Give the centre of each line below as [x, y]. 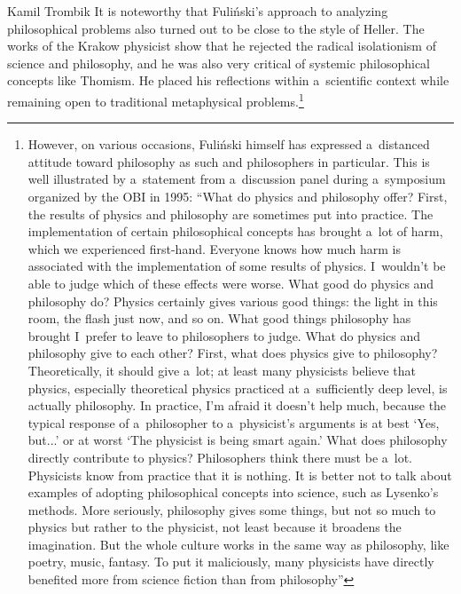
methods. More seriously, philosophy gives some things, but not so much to [232, 509]
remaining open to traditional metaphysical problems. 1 [156, 99]
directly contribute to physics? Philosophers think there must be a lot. [220, 457]
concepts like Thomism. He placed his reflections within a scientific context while [228, 80]
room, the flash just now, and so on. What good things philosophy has [219, 318]
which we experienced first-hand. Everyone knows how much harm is [214, 248]
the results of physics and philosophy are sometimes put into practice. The [230, 214]
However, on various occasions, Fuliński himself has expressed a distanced [229, 144]
